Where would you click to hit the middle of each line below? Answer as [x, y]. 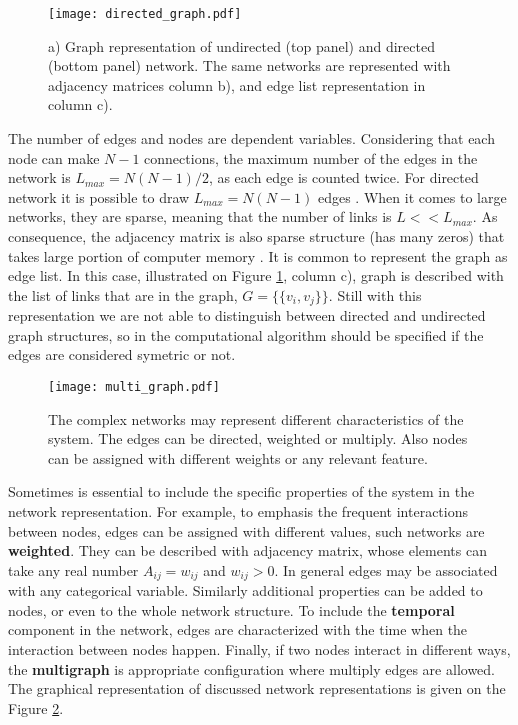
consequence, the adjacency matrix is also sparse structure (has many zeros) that [256, 236]
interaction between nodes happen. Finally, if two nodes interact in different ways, [259, 649]
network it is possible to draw [99, 196]
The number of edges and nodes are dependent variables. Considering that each [251, 138]
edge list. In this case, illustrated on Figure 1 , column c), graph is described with [256, 275]
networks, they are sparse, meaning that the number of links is [200, 216]
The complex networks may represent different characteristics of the [256, 418]
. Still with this [375, 294]
